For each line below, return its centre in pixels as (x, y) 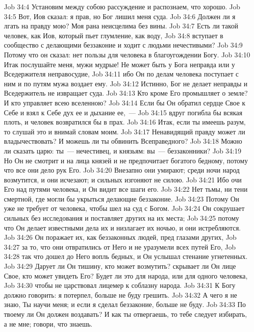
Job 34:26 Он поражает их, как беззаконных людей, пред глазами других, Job (120, 237)
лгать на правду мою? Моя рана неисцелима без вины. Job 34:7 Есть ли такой (121, 26)
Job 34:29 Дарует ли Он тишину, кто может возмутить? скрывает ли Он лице (120, 266)
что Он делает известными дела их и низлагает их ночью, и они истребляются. (123, 227)
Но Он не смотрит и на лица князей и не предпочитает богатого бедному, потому (126, 160)
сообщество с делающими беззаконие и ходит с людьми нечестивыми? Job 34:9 (123, 45)
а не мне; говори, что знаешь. (48, 323)
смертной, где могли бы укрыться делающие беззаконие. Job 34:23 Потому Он (122, 198)
